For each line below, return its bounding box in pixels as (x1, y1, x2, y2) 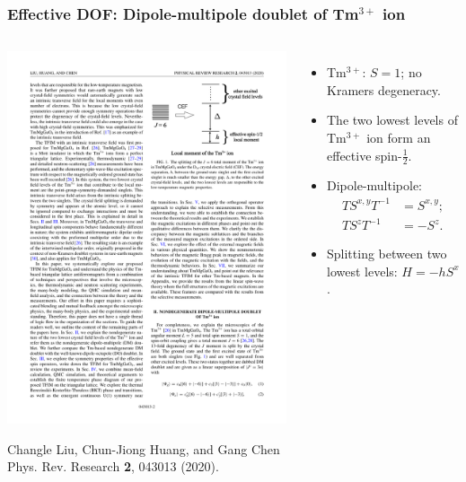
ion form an (366, 128, 431, 146)
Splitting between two (327, 244, 447, 263)
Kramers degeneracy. (327, 80, 441, 99)
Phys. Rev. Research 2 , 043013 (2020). (7, 457, 219, 476)
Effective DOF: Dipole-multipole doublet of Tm (7, 2, 359, 24)
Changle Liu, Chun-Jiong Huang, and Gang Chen (7, 439, 280, 458)
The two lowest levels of (327, 110, 458, 129)
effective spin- (327, 145, 402, 164)
